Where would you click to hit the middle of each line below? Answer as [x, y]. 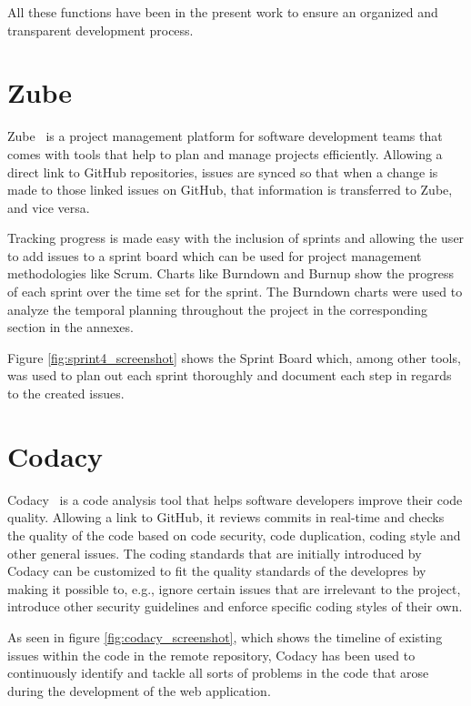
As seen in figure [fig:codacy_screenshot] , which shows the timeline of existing [225, 636]
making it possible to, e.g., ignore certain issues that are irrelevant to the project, [234, 588]
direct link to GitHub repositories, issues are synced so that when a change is [223, 171]
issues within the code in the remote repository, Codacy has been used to [211, 655]
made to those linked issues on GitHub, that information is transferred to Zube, [230, 190]
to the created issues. [66, 393]
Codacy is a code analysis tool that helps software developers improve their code [235, 499]
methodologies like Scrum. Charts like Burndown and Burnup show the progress [231, 273]
